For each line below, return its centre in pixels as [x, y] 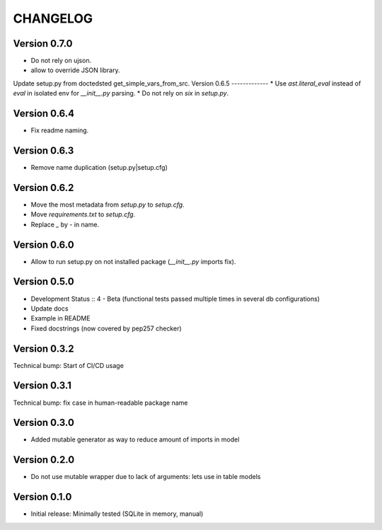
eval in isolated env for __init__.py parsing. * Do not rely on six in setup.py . [121, 93]
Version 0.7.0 [43, 44]
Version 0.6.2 [44, 188]
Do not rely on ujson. [61, 61]
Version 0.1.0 [42, 497]
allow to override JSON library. [75, 70]
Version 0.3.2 [44, 348]
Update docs [50, 309]
